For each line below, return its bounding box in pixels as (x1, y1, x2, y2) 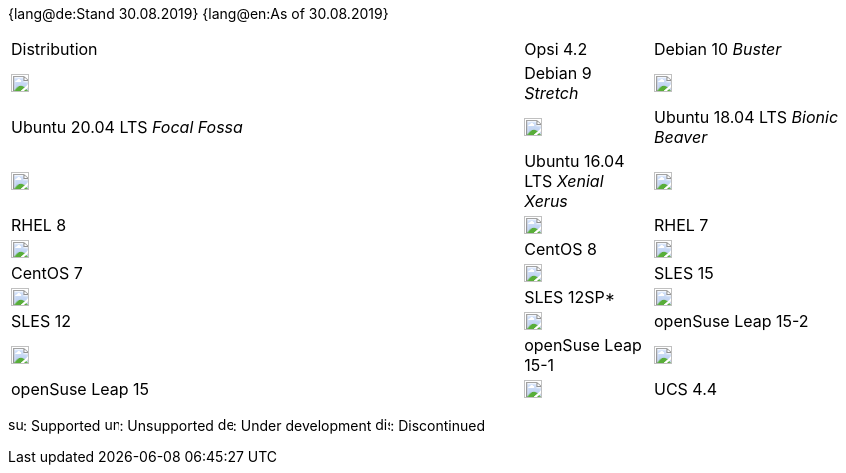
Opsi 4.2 (524, 39, 588, 59)
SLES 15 (653, 263, 714, 283)
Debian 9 (524, 63, 592, 83)
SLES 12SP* (524, 287, 615, 307)
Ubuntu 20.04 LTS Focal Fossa (11, 117, 243, 137)
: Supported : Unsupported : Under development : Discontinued (23, 417, 486, 434)
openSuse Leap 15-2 (653, 311, 809, 331)
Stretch (524, 83, 579, 103)
